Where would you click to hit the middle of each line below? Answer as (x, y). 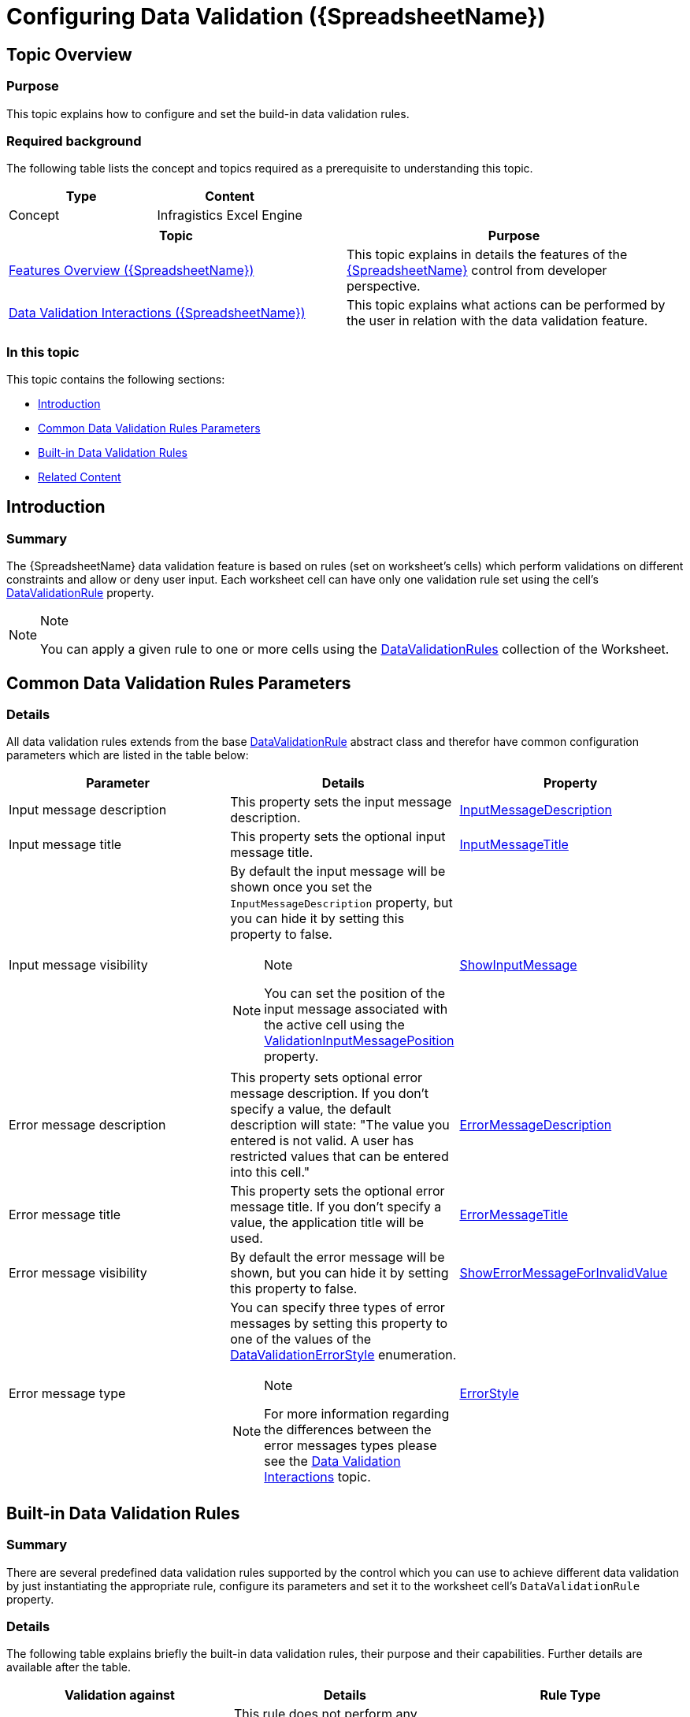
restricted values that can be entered (339, 1157)
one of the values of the (301, 1339)
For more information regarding (357, 1414)
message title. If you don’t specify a (336, 1207)
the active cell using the (334, 1025)
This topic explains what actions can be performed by (506, 305)
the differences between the (348, 1430)
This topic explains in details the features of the (487, 255)
